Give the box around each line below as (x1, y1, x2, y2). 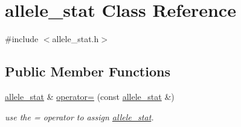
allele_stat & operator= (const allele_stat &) (5, 90, 175, 102)
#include (5, 33, 39, 45)
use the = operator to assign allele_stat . (5, 110, 154, 123)
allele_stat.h (52, 33, 99, 45)
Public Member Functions (5, 62, 170, 81)
